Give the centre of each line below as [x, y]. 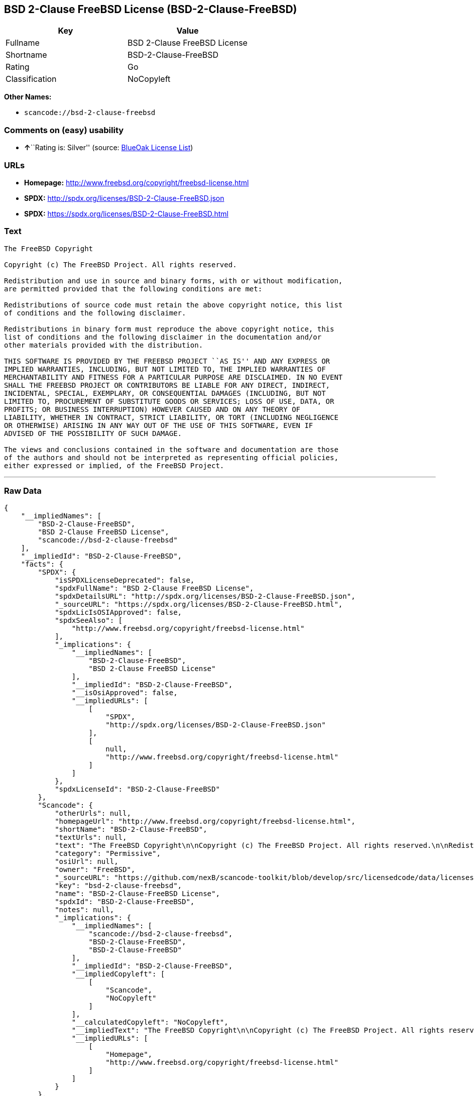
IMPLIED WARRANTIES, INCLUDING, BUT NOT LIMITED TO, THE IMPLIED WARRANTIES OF [165, 369]
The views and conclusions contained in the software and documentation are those [171, 449]
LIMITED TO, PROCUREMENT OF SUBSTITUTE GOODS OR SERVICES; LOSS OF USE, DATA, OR [169, 401]
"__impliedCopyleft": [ [118, 974]
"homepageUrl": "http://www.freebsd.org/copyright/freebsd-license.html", [205, 821]
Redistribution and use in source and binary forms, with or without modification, [173, 281]
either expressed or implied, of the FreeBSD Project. [114, 465]
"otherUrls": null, [93, 813]
